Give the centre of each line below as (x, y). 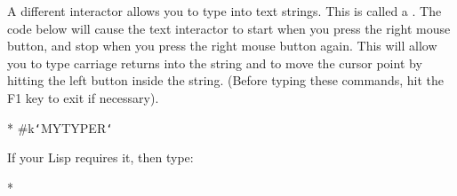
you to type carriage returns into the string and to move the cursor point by (215, 63)
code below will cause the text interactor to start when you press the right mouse (229, 28)
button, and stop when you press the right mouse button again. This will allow (222, 46)
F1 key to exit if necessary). (83, 97)
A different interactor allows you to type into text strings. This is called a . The (224, 11)
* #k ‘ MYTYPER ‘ (60, 127)
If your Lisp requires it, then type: (100, 157)
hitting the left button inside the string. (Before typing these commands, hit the (225, 80)
